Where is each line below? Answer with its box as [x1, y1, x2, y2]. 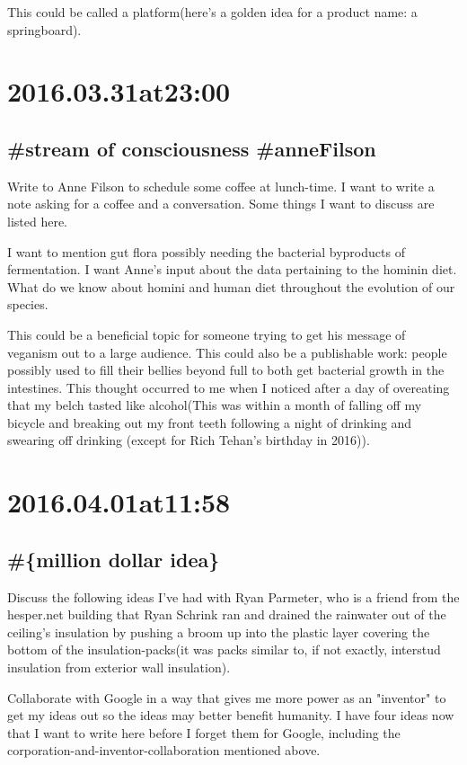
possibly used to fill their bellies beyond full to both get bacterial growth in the [7, 360, 445, 379]
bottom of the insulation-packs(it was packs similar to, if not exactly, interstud [7, 640, 441, 659]
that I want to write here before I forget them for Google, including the [7, 723, 401, 742]
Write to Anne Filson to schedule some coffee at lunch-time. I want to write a [7, 176, 435, 195]
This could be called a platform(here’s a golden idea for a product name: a [7, 3, 418, 21]
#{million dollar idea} [7, 545, 220, 573]
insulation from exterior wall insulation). [7, 658, 231, 677]
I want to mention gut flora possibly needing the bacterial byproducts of [7, 242, 405, 261]
